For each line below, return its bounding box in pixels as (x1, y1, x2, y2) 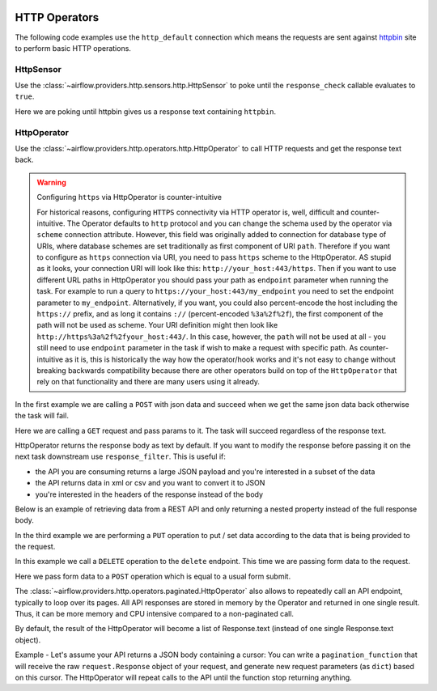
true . (15, 91, 35, 101)
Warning (36, 177, 66, 187)
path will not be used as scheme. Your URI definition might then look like (36, 320, 278, 330)
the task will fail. (15, 411, 69, 421)
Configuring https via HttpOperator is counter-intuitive (36, 193, 223, 202)
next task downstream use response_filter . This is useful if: (15, 451, 227, 461)
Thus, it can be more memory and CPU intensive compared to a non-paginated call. (15, 609, 295, 619)
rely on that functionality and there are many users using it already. (36, 377, 261, 387)
